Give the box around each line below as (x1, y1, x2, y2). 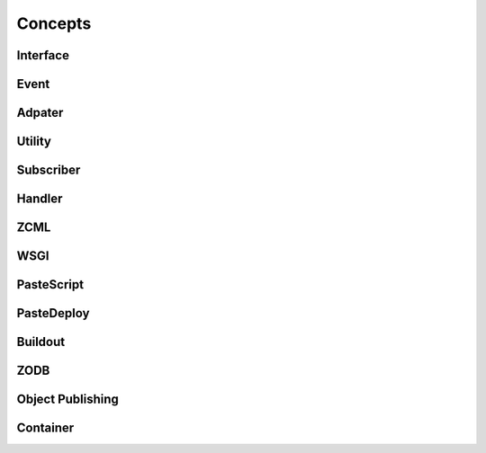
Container (16, 421, 75, 436)
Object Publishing (16, 392, 119, 407)
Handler (16, 191, 63, 207)
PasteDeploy (16, 306, 90, 321)
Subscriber (16, 163, 81, 178)
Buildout (16, 334, 66, 350)
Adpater (16, 105, 64, 120)
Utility (16, 134, 51, 149)
